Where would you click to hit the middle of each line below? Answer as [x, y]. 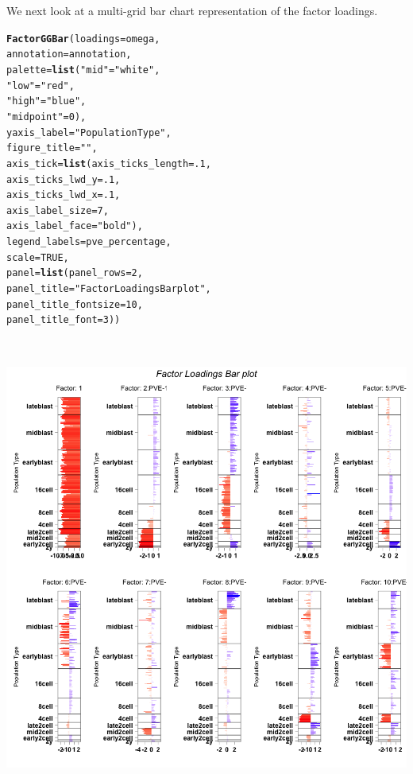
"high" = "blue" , [46, 101]
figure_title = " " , [52, 148]
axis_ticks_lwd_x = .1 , [64, 195]
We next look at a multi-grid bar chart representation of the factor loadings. [192, 10]
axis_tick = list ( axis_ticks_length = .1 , [109, 163]
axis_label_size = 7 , [58, 210]
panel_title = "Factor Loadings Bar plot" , [109, 289]
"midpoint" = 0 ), [46, 117]
